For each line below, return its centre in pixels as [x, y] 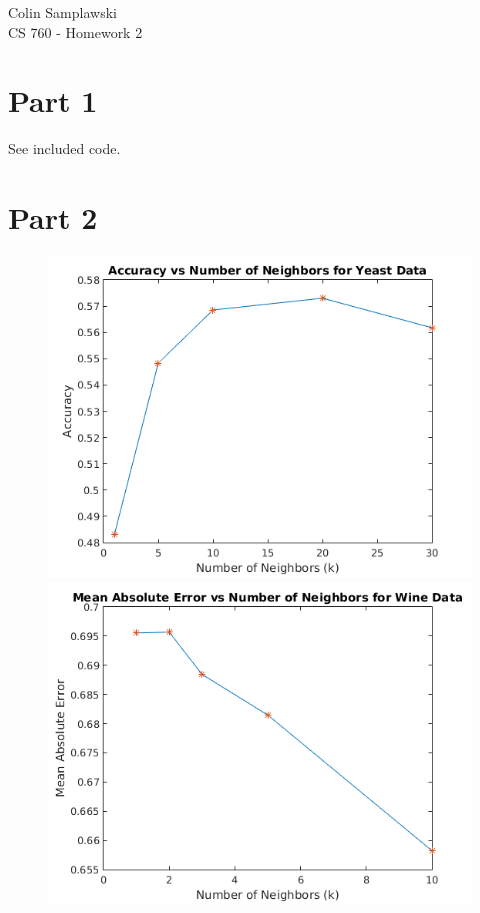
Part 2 [53, 217]
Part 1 [53, 100]
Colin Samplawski [62, 12]
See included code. [64, 148]
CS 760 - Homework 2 [75, 31]
